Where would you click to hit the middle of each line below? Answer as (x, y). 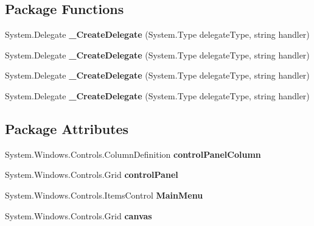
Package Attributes (67, 128)
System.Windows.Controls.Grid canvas (78, 215)
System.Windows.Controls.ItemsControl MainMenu (104, 195)
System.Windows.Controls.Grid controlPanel (92, 175)
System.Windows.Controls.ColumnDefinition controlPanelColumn (133, 154)
